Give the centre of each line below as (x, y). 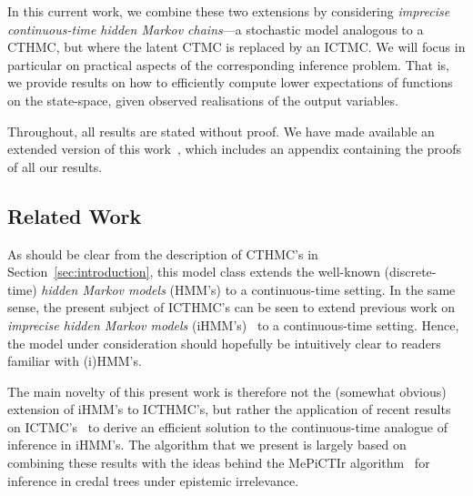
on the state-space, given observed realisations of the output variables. (203, 100)
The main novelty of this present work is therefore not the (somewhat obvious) (227, 391)
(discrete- (410, 272)
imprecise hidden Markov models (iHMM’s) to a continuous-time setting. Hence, (233, 324)
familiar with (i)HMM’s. (75, 361)
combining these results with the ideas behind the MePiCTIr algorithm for (219, 463)
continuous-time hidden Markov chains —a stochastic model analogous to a (216, 29)
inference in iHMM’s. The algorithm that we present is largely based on (207, 445)
